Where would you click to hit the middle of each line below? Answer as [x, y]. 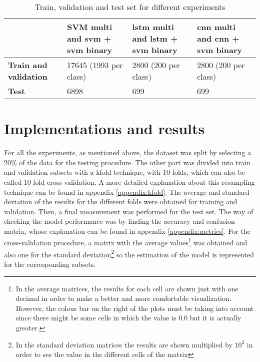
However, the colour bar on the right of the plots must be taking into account [135, 308]
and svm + [89, 38]
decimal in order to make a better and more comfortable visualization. [123, 298]
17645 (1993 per [95, 65]
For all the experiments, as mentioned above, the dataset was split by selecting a [128, 152]
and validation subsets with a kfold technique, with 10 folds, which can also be [124, 172]
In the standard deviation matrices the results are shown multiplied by [124, 344]
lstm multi [153, 27]
